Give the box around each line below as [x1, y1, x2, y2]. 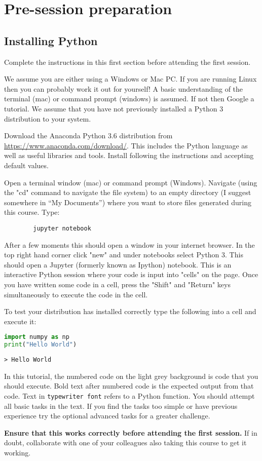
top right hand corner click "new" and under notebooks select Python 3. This [4, 249, 243, 260]
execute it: [4, 316, 36, 326]
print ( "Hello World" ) [4, 341, 77, 349]
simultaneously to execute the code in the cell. [4, 289, 148, 299]
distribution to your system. [4, 113, 91, 124]
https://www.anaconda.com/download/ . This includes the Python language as [4, 140, 248, 150]
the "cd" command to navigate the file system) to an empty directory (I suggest [4, 187, 251, 198]
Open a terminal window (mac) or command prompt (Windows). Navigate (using [4, 177, 257, 187]
